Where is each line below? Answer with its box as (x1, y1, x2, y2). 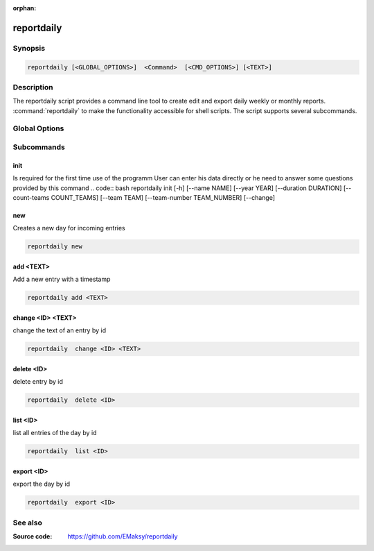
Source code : (12, 532, 53, 541)
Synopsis (12, 43, 45, 53)
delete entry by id (12, 378, 64, 386)
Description (12, 82, 53, 92)
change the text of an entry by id (12, 326, 107, 334)
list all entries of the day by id (12, 429, 97, 437)
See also (12, 518, 43, 527)
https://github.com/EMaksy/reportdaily (67, 532, 178, 541)
